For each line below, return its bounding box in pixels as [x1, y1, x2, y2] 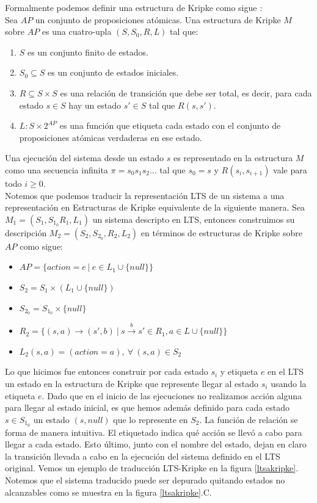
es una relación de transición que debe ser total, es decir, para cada [60, 86, 312, 99]
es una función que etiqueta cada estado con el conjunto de [59, 119, 281, 132]
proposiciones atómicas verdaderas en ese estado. [19, 131, 202, 143]
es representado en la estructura [173, 151, 293, 164]
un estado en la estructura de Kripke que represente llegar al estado [5, 377, 259, 389]
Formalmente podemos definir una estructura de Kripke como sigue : [5, 1, 263, 13]
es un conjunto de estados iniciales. [47, 66, 179, 79]
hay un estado [68, 98, 121, 111]
